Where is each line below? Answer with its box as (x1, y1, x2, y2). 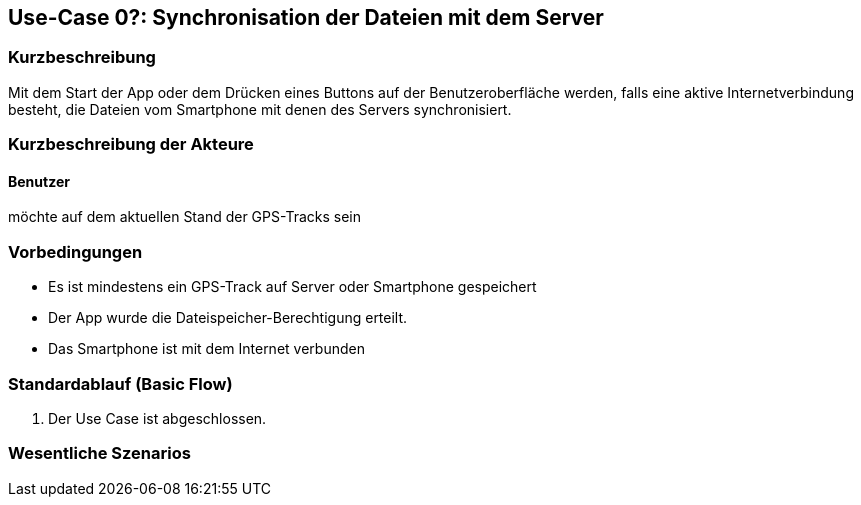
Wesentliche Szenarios (8, 443, 191, 464)
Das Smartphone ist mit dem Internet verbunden (48, 340, 365, 358)
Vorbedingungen (8, 241, 143, 262)
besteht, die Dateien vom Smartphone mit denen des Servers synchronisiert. (8, 100, 512, 118)
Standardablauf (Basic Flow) (8, 373, 233, 394)
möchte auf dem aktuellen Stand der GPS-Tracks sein (8, 208, 361, 226)
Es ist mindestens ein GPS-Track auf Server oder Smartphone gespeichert (48, 278, 537, 296)
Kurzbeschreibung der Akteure (8, 134, 254, 155)
